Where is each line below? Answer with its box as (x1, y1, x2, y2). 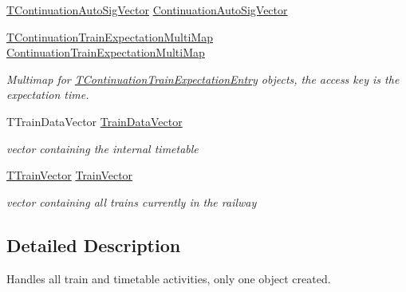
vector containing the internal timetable (6, 140, 199, 156)
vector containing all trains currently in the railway (6, 193, 257, 210)
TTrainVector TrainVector (6, 167, 133, 183)
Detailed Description (6, 232, 181, 257)
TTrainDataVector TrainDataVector (6, 112, 183, 129)
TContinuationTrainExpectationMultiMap (6, 28, 213, 45)
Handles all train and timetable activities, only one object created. (6, 270, 331, 286)
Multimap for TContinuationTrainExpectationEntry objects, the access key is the (6, 70, 400, 87)
